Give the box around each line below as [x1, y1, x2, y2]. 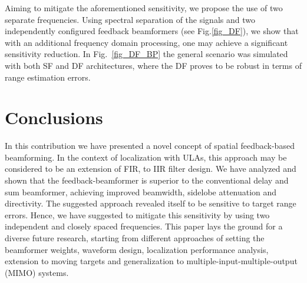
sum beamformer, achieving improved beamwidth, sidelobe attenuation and [5, 185, 277, 198]
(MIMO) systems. [5, 266, 69, 278]
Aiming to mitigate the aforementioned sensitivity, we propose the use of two [5, 2, 283, 14]
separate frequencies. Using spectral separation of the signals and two [5, 13, 255, 25]
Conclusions [5, 105, 103, 129]
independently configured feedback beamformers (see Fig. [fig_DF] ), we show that [5, 25, 299, 37]
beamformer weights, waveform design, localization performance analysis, [5, 243, 269, 255]
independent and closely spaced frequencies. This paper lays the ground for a [5, 220, 283, 232]
